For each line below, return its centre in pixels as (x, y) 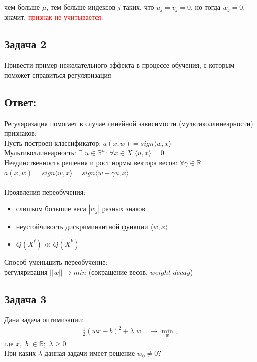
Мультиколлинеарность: (40, 152)
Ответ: (20, 102)
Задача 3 (25, 298)
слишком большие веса (51, 209)
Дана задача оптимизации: (44, 320)
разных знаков (123, 209)
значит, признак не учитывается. (54, 17)
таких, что (139, 7)
